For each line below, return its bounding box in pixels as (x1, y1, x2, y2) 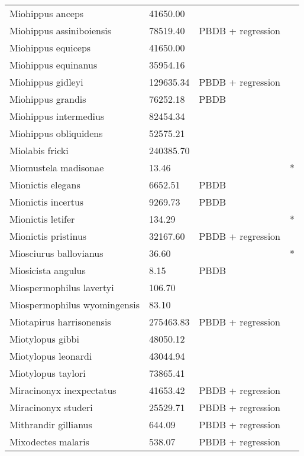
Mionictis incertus (9, 195, 84, 209)
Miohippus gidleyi (9, 75, 83, 89)
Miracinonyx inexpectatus (9, 383, 117, 397)
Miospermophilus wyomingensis (9, 298, 140, 311)
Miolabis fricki (9, 144, 69, 157)
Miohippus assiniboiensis (9, 24, 112, 37)
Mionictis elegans (9, 178, 80, 191)
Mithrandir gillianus (9, 418, 92, 431)
